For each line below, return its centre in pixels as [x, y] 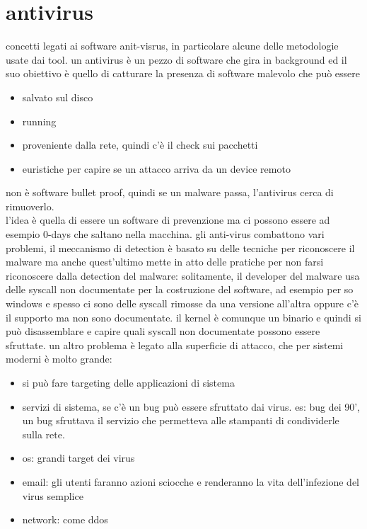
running [39, 121]
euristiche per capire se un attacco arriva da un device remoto [156, 168]
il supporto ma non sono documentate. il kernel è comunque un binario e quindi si [183, 317]
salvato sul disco [58, 97]
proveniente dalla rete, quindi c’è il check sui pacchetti [140, 145]
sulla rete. [43, 434]
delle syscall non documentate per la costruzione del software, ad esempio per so [180, 289]
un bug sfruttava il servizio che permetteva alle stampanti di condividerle [181, 420]
